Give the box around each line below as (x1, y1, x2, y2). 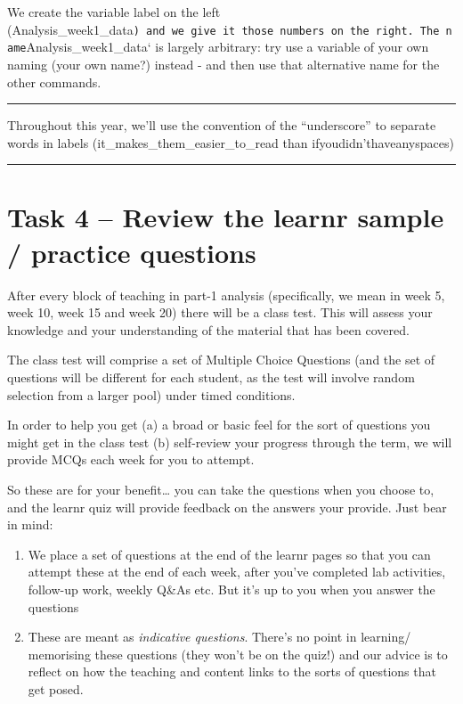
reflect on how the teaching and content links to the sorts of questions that (28, 662, 436, 681)
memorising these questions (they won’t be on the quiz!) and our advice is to (28, 644, 448, 663)
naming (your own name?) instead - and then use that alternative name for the (7, 54, 440, 73)
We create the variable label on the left (7, 3, 221, 20)
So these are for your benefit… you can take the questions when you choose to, (7, 479, 435, 498)
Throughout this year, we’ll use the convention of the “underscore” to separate (7, 116, 436, 135)
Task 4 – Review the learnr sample (7, 199, 444, 235)
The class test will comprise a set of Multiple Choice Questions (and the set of (7, 350, 435, 369)
